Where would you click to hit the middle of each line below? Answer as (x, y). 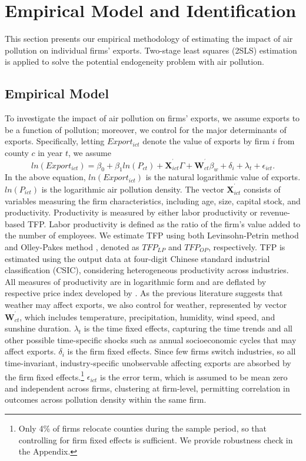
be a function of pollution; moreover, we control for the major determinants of (146, 129)
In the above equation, (45, 177)
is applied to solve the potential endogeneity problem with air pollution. (134, 62)
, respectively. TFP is (247, 246)
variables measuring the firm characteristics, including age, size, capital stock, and (153, 200)
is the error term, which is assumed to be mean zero (194, 377)
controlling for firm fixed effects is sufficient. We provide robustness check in (156, 440)
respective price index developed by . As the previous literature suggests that (144, 293)
